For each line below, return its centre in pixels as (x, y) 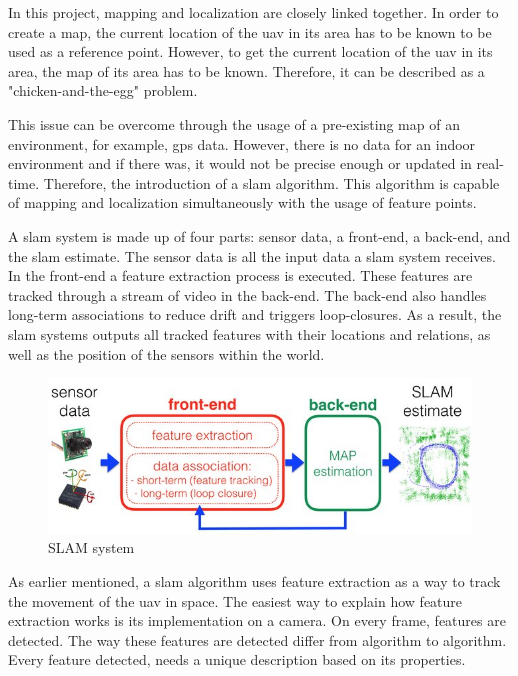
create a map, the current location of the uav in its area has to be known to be (250, 31)
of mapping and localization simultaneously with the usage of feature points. (242, 202)
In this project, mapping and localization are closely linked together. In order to (253, 12)
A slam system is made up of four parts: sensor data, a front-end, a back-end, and (259, 235)
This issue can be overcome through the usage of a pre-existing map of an (234, 123)
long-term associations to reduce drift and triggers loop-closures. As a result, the (255, 314)
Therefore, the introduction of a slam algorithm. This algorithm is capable (271, 182)
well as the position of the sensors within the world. (166, 353)
